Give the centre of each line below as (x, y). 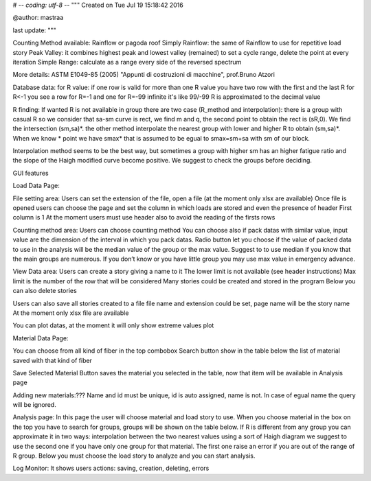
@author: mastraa (38, 18)
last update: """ (34, 30)
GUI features (31, 173)
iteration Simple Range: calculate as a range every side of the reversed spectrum (127, 62)
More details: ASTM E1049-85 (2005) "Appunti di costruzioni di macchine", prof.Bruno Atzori (144, 75)
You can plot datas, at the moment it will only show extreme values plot (113, 325)
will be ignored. (34, 405)
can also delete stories (45, 291)
